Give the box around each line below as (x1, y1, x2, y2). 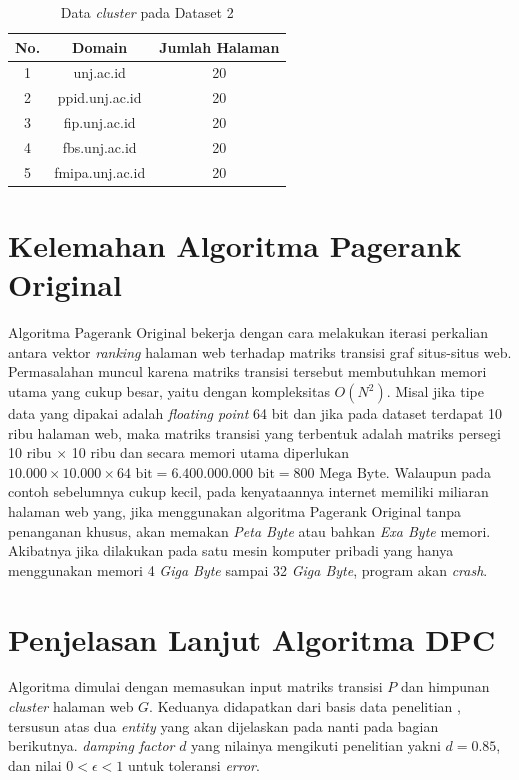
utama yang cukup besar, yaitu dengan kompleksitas (8, 381, 330, 401)
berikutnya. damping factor (8, 735, 175, 756)
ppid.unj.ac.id (57, 87, 142, 108)
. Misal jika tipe (386, 381, 484, 401)
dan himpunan (400, 676, 490, 697)
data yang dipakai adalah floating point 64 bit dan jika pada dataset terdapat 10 (8, 403, 503, 423)
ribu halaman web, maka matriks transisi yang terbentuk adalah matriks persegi (8, 422, 501, 443)
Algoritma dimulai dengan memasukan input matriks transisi (8, 676, 383, 697)
